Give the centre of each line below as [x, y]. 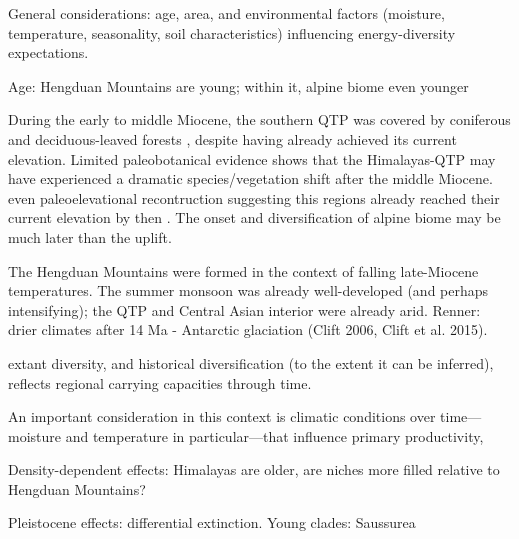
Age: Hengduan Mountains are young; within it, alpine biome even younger [238, 85]
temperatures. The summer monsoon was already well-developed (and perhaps [248, 290]
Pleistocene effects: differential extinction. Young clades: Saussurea [212, 522]
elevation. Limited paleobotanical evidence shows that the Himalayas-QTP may [252, 158]
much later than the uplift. [90, 236]
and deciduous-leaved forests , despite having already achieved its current [232, 138]
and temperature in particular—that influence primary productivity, [274, 435]
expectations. [48, 52]
